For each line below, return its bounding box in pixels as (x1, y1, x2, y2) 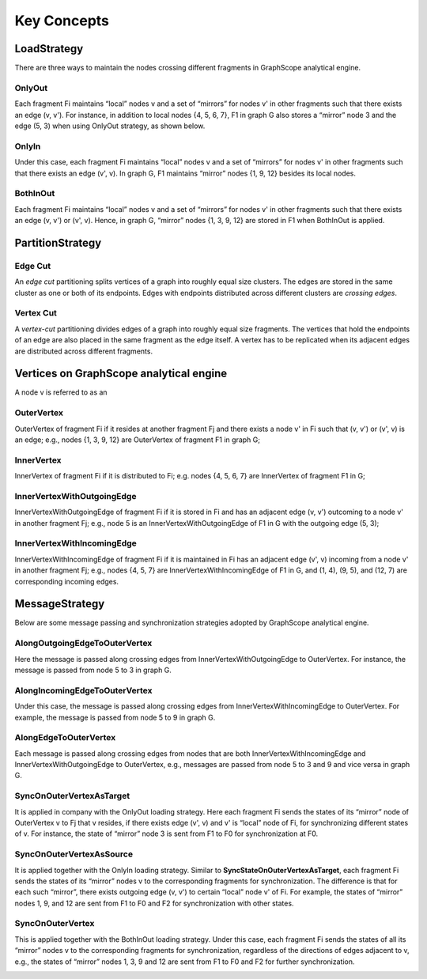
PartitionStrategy (14, 236, 102, 249)
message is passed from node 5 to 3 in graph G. (14, 665, 172, 675)
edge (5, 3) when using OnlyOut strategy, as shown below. (14, 121, 206, 130)
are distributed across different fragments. (14, 346, 153, 356)
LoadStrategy (14, 42, 84, 55)
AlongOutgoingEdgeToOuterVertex (14, 637, 153, 648)
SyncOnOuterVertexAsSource (14, 849, 134, 860)
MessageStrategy (14, 597, 105, 610)
